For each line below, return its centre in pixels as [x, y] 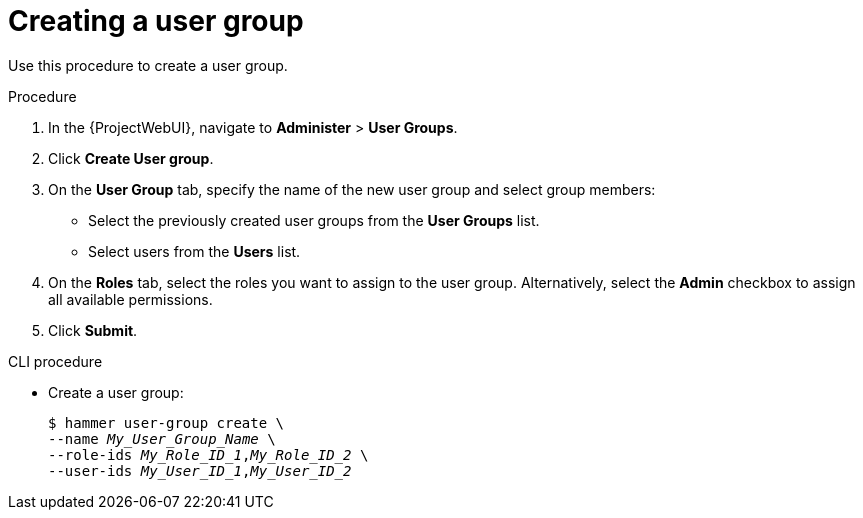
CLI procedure [55, 361]
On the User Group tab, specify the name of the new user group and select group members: [352, 189]
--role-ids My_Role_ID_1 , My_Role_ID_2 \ [208, 454]
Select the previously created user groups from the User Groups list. [314, 220]
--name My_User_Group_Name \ [162, 438]
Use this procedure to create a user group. [148, 65]
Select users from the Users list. [194, 251]
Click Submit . [93, 330]
